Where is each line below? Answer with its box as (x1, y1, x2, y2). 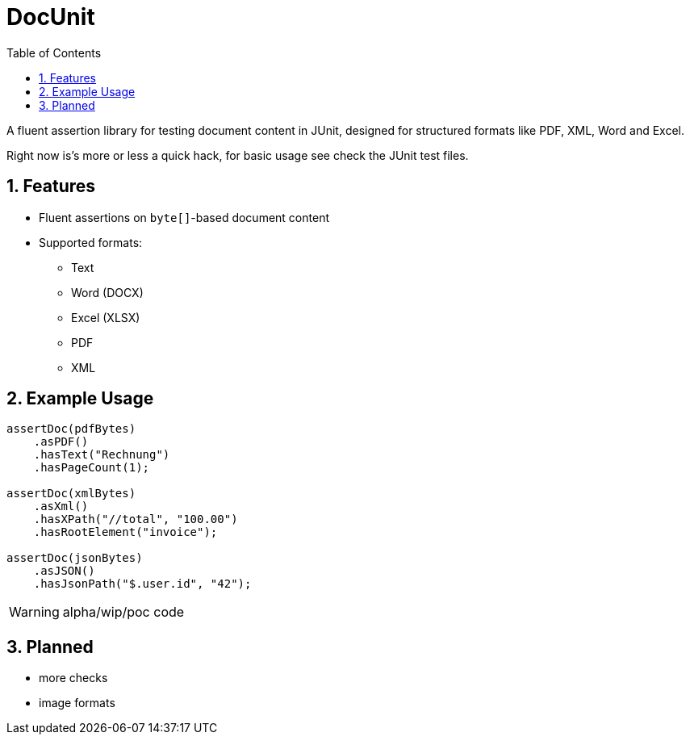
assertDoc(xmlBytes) (6, 487, 136, 500)
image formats (39, 696, 115, 710)
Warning (9, 604, 60, 621)
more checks (39, 671, 108, 685)
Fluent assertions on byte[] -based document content (39, 210, 329, 224)
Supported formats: (39, 235, 143, 249)
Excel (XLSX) (71, 310, 140, 324)
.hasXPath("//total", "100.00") (33, 513, 238, 526)
